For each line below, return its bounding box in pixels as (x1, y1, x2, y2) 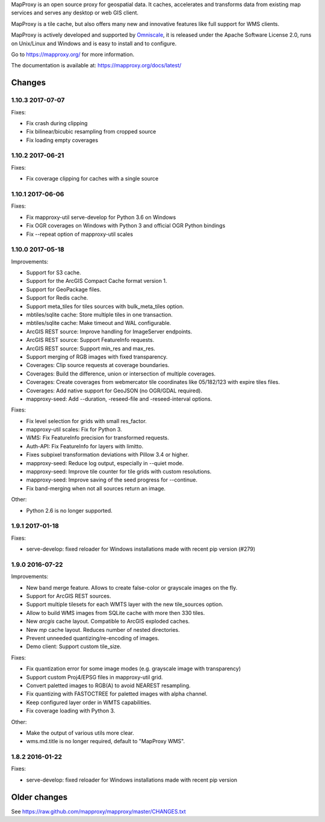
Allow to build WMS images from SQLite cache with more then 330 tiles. (26, 609, 205, 616)
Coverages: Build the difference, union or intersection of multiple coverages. (26, 370, 216, 377)
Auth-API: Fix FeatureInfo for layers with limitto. (26, 442, 144, 450)
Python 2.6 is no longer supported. (26, 507, 113, 514)
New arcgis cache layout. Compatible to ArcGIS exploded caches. (26, 617, 190, 625)
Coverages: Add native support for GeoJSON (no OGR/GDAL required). (26, 387, 203, 394)
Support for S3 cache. (26, 269, 81, 276)
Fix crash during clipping (26, 119, 88, 126)
